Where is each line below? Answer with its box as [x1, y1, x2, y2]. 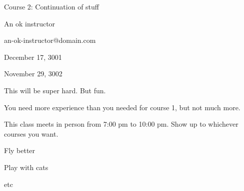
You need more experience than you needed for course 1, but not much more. [4, 102, 240, 112]
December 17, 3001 [4, 51, 62, 62]
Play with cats [4, 162, 48, 172]
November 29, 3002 [4, 68, 62, 79]
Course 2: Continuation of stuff [4, 1, 99, 11]
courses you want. [4, 128, 58, 139]
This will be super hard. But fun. [4, 85, 106, 95]
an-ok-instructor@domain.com [4, 35, 96, 45]
